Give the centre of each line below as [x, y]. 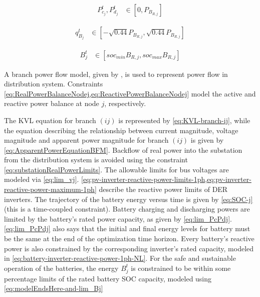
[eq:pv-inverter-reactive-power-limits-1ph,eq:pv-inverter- [166, 179]
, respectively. [125, 103]
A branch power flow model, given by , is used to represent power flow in [116, 74]
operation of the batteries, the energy [61, 268]
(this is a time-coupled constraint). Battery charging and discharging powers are [127, 209]
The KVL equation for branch [50, 120]
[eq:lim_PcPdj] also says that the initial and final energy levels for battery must [127, 228]
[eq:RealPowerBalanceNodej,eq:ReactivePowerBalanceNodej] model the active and [130, 93]
